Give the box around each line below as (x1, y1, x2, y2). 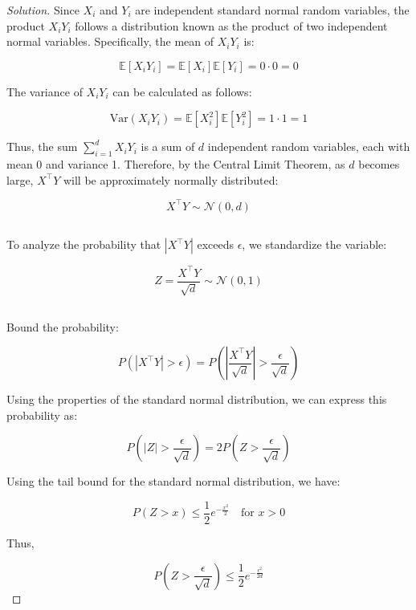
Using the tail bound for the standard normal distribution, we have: (6, 473, 341, 490)
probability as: (6, 406, 78, 423)
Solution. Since (6, 2, 80, 18)
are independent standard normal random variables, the (135, 2, 410, 18)
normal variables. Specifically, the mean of (6, 33, 214, 50)
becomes (358, 156, 400, 173)
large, (6, 171, 34, 188)
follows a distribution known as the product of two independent (75, 17, 388, 34)
